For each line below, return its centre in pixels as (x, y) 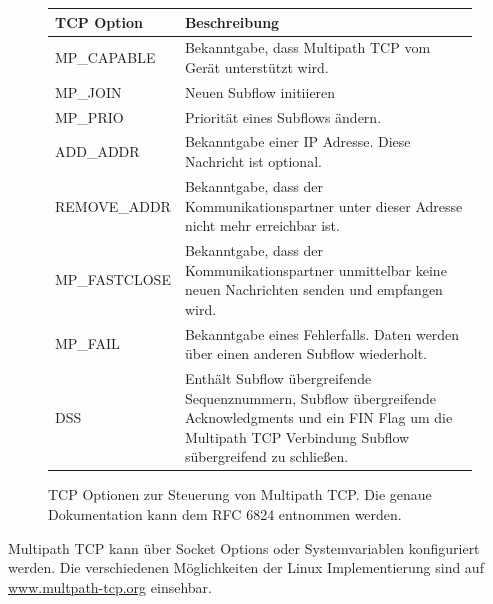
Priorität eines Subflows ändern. (283, 116)
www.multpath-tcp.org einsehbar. (110, 586)
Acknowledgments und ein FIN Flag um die (318, 417)
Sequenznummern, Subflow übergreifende (310, 397)
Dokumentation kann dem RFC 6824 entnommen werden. (225, 514)
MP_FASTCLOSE (113, 279)
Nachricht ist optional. (253, 161)
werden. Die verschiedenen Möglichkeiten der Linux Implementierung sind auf (246, 567)
